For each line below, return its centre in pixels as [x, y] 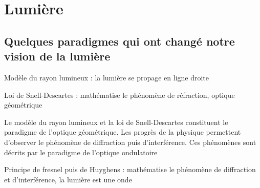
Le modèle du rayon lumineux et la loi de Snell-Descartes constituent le [116, 122]
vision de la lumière [57, 56]
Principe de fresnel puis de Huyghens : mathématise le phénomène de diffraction [130, 169]
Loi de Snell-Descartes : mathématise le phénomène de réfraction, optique [120, 95]
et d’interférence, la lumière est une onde [68, 179]
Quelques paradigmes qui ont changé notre [120, 41]
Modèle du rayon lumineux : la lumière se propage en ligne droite [107, 77]
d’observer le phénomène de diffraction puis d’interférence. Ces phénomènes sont [130, 142]
